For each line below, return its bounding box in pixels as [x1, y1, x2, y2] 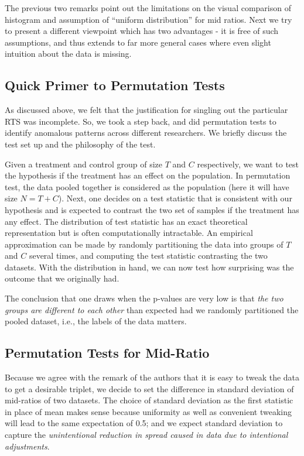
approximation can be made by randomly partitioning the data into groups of [5, 238, 283, 250]
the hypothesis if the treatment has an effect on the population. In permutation [5, 169, 291, 181]
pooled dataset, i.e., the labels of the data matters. [5, 315, 187, 327]
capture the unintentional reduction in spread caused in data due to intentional [5, 428, 288, 441]
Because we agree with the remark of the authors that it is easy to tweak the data [5, 371, 300, 383]
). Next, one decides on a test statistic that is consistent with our [58, 192, 292, 204]
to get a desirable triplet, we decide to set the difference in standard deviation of [5, 382, 294, 395]
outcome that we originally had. [5, 272, 119, 284]
